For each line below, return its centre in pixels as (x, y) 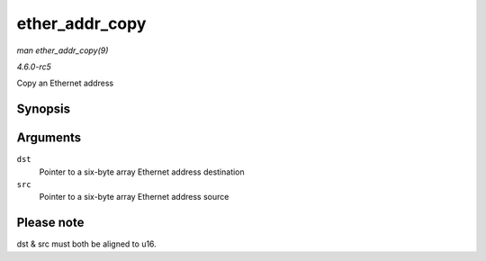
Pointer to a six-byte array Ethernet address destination (142, 172)
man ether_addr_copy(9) (63, 50)
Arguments (49, 138)
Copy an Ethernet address (65, 83)
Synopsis (44, 109)
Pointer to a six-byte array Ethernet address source (134, 197)
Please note (50, 223)
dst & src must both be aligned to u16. (86, 244)
